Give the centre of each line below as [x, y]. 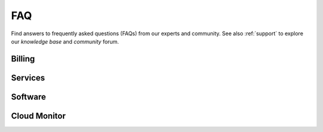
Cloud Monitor [38, 116]
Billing [23, 59]
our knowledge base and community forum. [65, 41]
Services [28, 78]
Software [28, 96]
